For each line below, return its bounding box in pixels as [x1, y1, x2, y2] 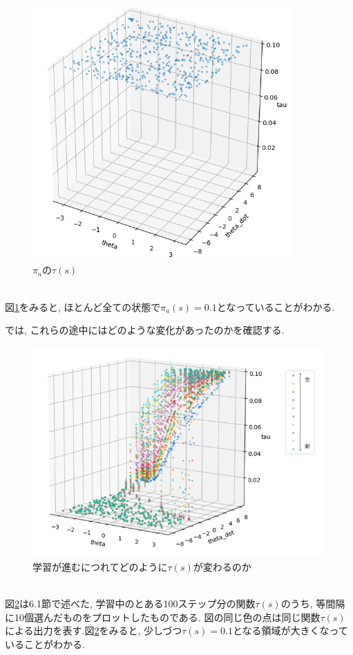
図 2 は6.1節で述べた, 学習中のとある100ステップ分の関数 [5, 596, 256, 610]
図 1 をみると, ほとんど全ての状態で [5, 299, 161, 314]
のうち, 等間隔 [280, 596, 345, 610]
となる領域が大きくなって [232, 623, 348, 638]
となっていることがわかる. [216, 299, 335, 314]
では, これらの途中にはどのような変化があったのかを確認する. [5, 323, 285, 337]
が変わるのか [193, 559, 251, 573]
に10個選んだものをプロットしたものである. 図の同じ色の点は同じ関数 [5, 609, 321, 624]
